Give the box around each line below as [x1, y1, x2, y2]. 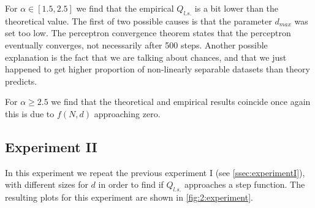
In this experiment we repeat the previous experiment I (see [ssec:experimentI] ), [5, 166, 305, 179]
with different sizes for [5, 178, 88, 191]
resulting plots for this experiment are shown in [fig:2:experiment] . [5, 191, 253, 204]
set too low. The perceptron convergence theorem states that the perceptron [5, 26, 291, 39]
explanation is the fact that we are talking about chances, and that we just [5, 50, 287, 63]
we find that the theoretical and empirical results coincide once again [51, 95, 311, 108]
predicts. [5, 74, 37, 87]
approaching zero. [94, 107, 161, 120]
